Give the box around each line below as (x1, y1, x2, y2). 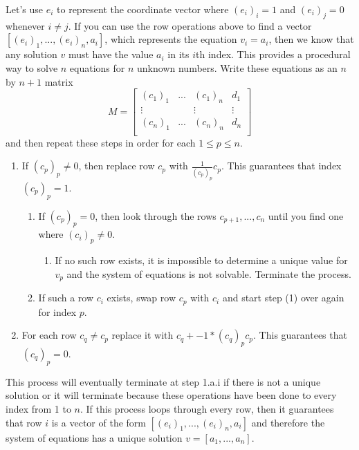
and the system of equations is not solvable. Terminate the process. (66, 266, 351, 281)
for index (38, 304, 77, 319)
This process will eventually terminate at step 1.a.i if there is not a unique (6, 374, 321, 388)
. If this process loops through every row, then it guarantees (80, 402, 334, 416)
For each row (21, 328, 77, 342)
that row (6, 415, 42, 429)
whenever (6, 18, 45, 32)
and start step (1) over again (222, 290, 344, 305)
